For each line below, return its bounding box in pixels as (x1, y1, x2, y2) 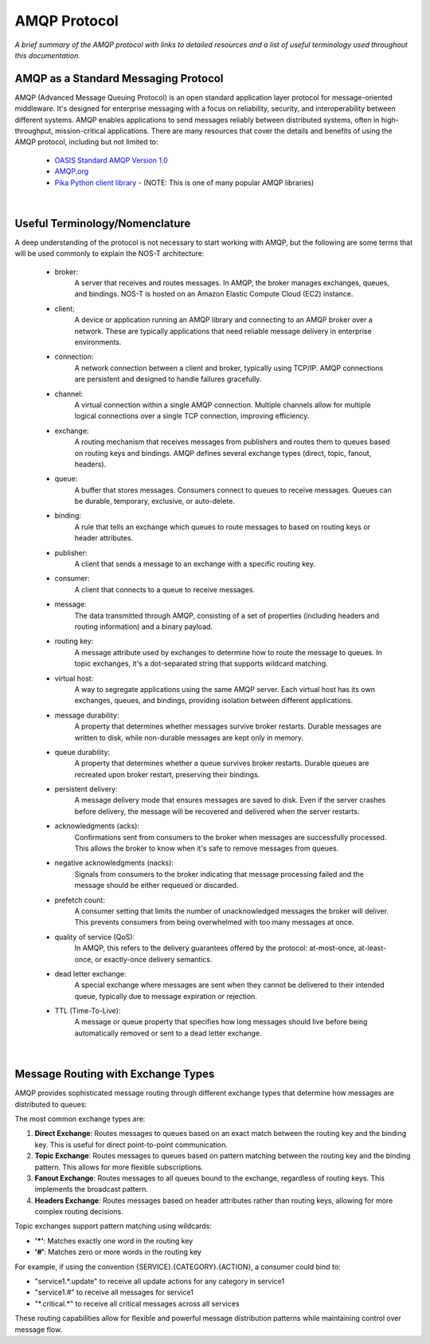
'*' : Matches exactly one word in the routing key (34, 1236, 193, 1245)
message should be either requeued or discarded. (74, 881, 239, 890)
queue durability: (54, 747, 111, 756)
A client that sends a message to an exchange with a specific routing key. (74, 559, 316, 569)
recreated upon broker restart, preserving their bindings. (74, 769, 260, 779)
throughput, (14, 126, 53, 136)
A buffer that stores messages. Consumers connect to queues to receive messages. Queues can (74, 485, 392, 494)
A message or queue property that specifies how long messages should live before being (74, 1017, 368, 1027)
